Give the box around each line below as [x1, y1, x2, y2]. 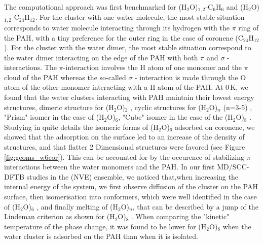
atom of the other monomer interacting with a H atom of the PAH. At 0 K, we [4, 82, 248, 92]
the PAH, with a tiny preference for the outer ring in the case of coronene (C [4, 32, 243, 43]
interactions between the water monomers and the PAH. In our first [4, 161, 215, 172]
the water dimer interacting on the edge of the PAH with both [4, 52, 198, 62]
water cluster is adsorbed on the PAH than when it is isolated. [4, 231, 198, 241]
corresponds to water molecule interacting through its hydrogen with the [4, 22, 230, 32]
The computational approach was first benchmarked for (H [4, 2, 187, 12]
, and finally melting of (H [36, 201, 118, 212]
